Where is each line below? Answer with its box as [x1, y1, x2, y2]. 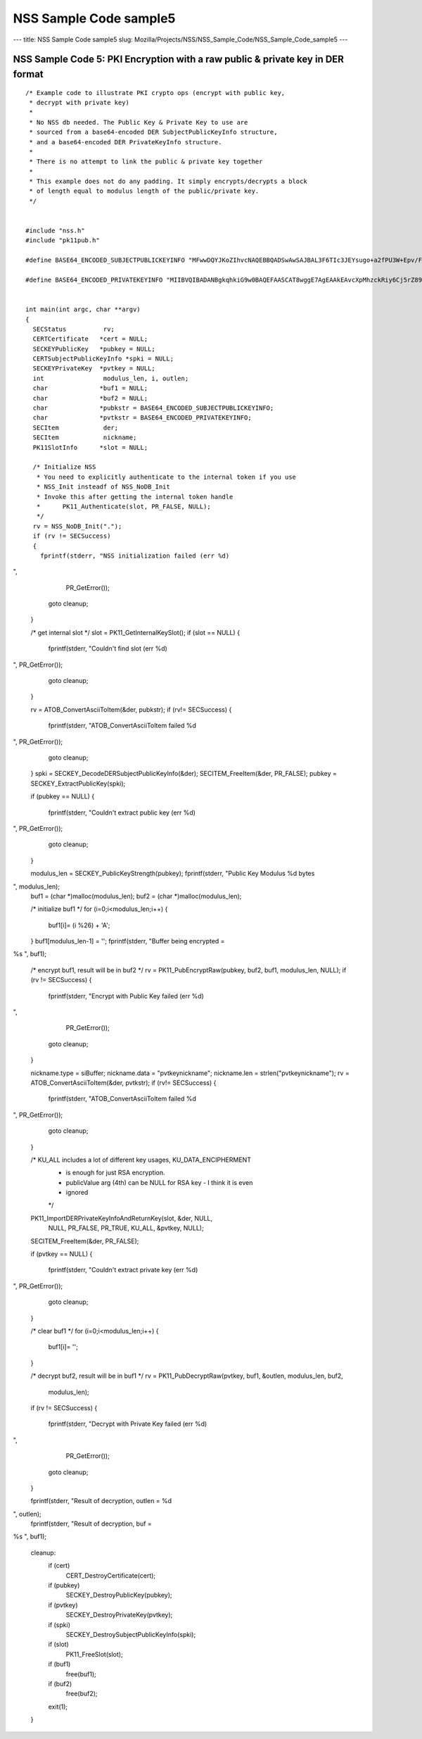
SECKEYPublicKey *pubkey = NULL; [32, 345, 156, 353]
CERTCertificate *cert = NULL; [32, 335, 148, 343]
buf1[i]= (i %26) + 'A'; [48, 921, 110, 929]
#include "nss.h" [25, 227, 85, 235]
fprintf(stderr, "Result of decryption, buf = [30, 1519, 153, 1528]
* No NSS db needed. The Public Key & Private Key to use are [29, 118, 248, 126]
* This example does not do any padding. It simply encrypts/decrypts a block [29, 177, 307, 186]
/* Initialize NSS [32, 463, 96, 471]
